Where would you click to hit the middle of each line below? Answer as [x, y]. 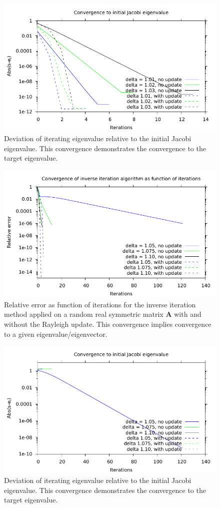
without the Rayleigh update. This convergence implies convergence [108, 324]
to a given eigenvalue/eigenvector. [56, 334]
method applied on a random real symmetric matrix [84, 314]
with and [188, 314]
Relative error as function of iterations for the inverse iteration [100, 304]
